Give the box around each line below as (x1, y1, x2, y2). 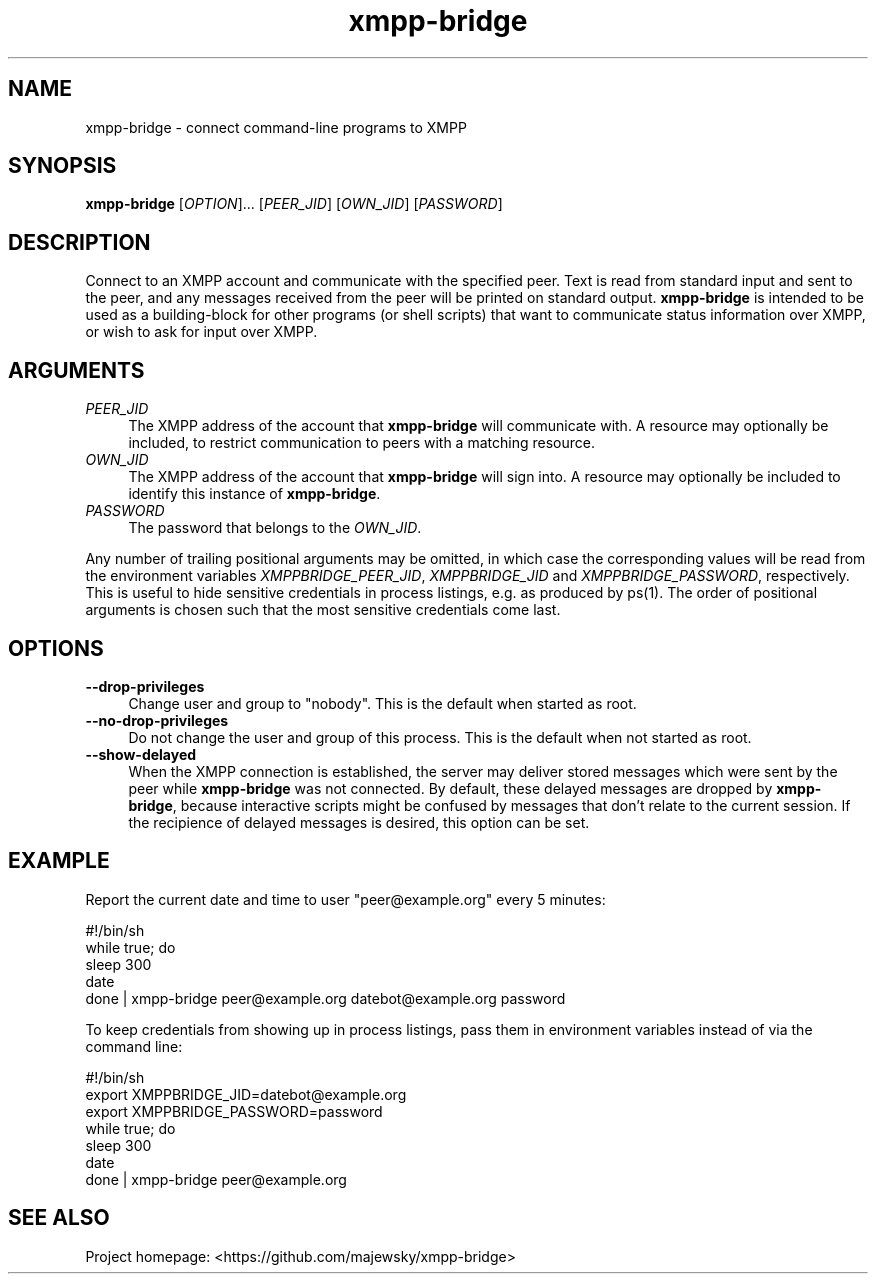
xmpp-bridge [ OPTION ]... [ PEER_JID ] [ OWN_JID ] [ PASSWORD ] (85, 195, 503, 213)
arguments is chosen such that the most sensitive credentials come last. (85, 601, 561, 619)
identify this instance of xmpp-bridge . (128, 485, 381, 503)
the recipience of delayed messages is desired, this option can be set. (128, 813, 590, 831)
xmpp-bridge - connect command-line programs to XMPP (85, 118, 467, 136)
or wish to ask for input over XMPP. (85, 323, 318, 341)
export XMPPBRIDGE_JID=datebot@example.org (85, 1085, 407, 1103)
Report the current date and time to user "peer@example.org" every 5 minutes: (85, 890, 606, 908)
